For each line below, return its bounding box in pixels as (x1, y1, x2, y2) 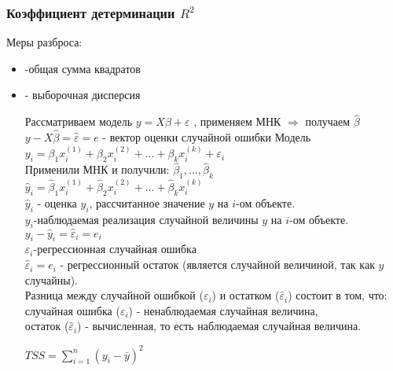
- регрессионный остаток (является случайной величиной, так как (60, 256, 375, 273)
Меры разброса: (6, 34, 83, 50)
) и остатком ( (211, 287, 280, 303)
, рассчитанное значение (89, 194, 205, 211)
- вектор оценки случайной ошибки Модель (102, 129, 311, 145)
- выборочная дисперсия (24, 86, 141, 103)
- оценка (37, 194, 77, 211)
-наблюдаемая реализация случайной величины (33, 211, 259, 227)
